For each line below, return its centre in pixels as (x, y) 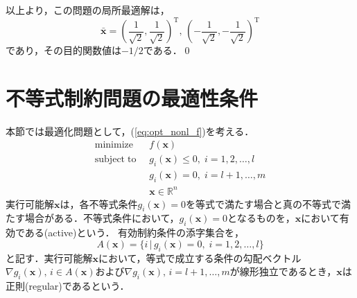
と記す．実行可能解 (49, 257)
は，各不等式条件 (99, 203)
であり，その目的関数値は (63, 50)
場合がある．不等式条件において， (102, 218)
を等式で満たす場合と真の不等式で (263, 203)
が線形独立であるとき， (283, 271)
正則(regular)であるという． (68, 286)
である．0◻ (168, 50)
